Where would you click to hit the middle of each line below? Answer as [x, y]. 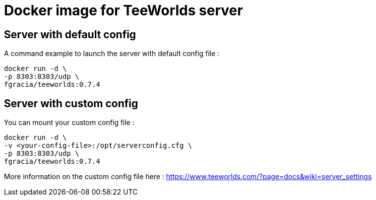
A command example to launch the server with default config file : [112, 54]
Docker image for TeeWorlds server [124, 10]
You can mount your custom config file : [69, 123]
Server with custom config [71, 103]
